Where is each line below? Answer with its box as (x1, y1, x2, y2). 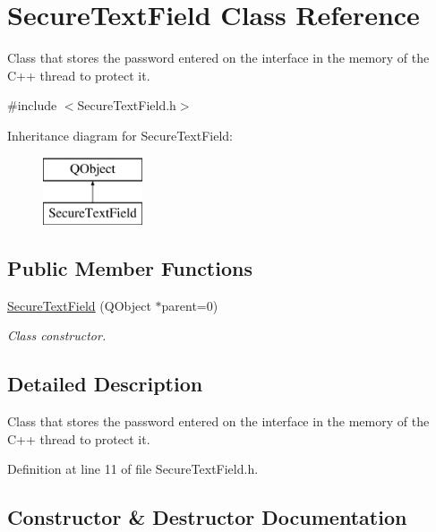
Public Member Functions (7, 254, 252, 282)
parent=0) (161, 296, 218, 314)
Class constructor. (7, 326, 107, 345)
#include (7, 96, 57, 115)
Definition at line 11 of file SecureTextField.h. (7, 459, 259, 478)
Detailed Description (7, 370, 203, 398)
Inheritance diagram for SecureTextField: (7, 125, 233, 144)
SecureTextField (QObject (7, 296, 151, 314)
